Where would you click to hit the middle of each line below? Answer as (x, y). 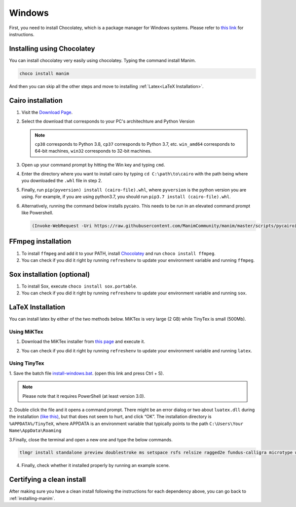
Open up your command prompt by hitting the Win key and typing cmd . (93, 165)
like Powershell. (37, 213)
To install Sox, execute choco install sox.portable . (79, 286)
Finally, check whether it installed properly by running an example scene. (96, 465)
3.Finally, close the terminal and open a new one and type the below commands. (91, 439)
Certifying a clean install (48, 480)
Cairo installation (36, 101)
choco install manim (44, 73)
